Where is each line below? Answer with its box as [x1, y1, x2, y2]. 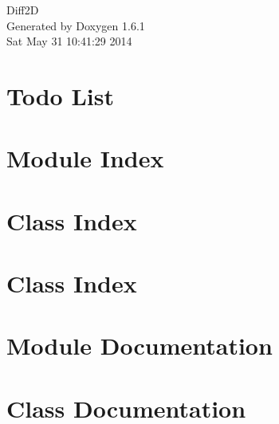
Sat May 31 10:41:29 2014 [6, 33, 132, 49]
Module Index [6, 142, 164, 175]
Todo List [6, 79, 114, 112]
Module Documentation [6, 329, 273, 362]
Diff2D [6, 2, 39, 18]
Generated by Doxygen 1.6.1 [6, 17, 145, 33]
